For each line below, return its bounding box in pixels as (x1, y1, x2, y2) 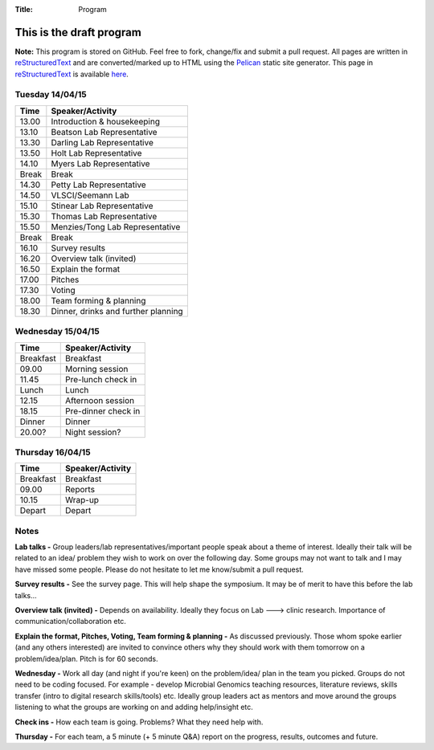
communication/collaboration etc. (14, 617, 126, 626)
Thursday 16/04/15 (14, 446, 92, 458)
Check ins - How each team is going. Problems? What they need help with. (14, 717, 264, 727)
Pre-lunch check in (65, 373, 137, 385)
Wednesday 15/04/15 (14, 326, 100, 337)
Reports (65, 484, 96, 495)
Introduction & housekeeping (51, 116, 161, 127)
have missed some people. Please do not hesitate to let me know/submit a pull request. (14, 565, 305, 574)
